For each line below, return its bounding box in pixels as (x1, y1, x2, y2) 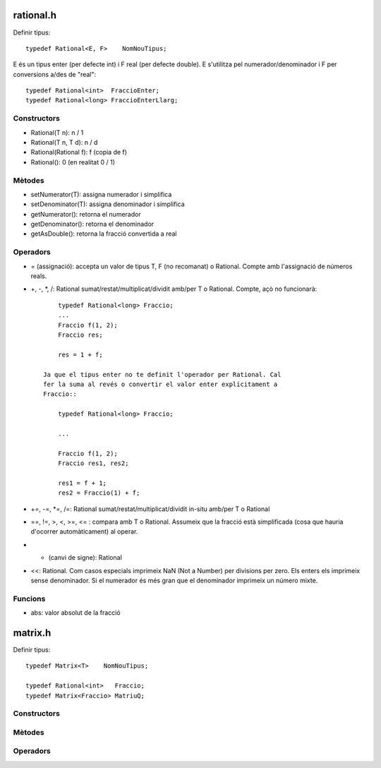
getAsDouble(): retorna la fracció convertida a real (30, 229, 177, 238)
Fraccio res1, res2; (57, 460, 129, 467)
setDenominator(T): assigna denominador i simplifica (30, 200, 185, 208)
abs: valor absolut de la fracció (30, 608, 121, 617)
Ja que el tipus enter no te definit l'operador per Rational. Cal (43, 371, 282, 378)
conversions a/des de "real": (13, 70, 97, 78)
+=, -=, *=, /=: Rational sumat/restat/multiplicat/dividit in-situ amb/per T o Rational (30, 505, 270, 513)
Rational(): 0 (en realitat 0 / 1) (30, 157, 116, 166)
